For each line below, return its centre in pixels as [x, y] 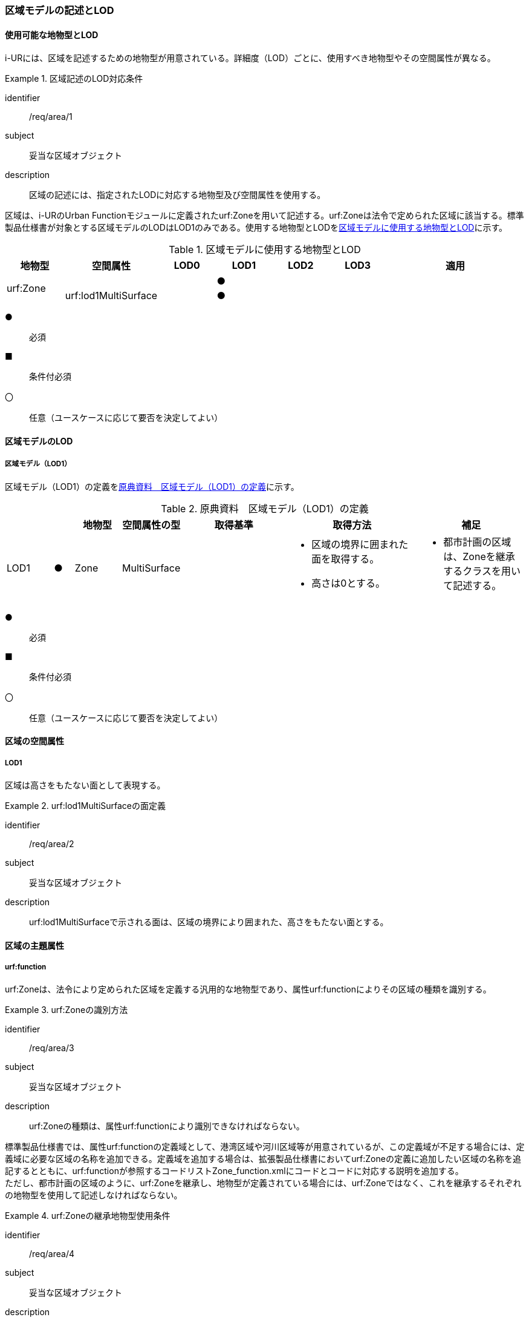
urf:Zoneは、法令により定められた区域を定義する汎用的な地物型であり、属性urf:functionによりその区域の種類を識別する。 [248, 989]
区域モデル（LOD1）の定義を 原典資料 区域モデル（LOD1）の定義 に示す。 [152, 486]
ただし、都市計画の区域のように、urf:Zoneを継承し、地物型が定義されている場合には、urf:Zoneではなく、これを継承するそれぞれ [263, 1183]
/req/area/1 [51, 117]
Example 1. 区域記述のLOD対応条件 [74, 79]
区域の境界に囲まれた [360, 544]
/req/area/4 [52, 1254]
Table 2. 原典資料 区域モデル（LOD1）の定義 [265, 508]
